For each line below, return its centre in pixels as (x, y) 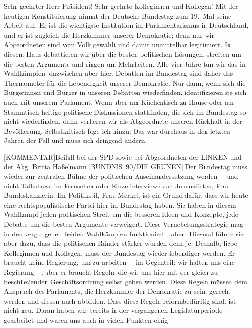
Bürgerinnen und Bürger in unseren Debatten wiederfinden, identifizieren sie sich (125, 92)
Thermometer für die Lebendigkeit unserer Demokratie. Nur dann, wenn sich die (125, 82)
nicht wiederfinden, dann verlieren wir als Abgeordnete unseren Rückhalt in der (123, 121)
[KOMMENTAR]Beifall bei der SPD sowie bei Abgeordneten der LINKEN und (123, 156)
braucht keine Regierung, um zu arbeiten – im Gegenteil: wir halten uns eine (119, 262)
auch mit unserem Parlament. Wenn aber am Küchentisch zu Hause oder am (119, 102)
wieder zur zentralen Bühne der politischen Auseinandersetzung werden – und (121, 176)
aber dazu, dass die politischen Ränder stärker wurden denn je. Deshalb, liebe (121, 243)
